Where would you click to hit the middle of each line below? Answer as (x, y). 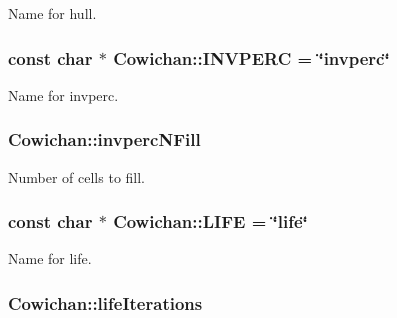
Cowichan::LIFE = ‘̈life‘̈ (210, 221)
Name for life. (50, 258)
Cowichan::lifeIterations (105, 302)
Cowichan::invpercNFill (104, 139)
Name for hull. (52, 13)
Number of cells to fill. (77, 176)
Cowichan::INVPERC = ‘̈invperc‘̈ (251, 57)
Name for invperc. (63, 94)
